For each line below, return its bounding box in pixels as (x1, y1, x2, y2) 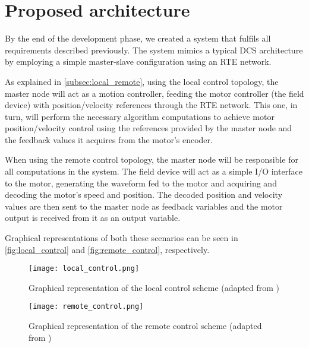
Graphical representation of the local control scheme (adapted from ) (29, 281, 280, 293)
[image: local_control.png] (29, 264, 140, 273)
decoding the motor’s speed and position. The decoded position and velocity (5, 188, 283, 201)
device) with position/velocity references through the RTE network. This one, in (5, 99, 298, 111)
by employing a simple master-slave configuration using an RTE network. (5, 55, 272, 68)
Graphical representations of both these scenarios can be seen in (5, 232, 238, 244)
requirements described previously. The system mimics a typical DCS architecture (5, 43, 303, 56)
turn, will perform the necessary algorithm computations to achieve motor (5, 110, 275, 122)
